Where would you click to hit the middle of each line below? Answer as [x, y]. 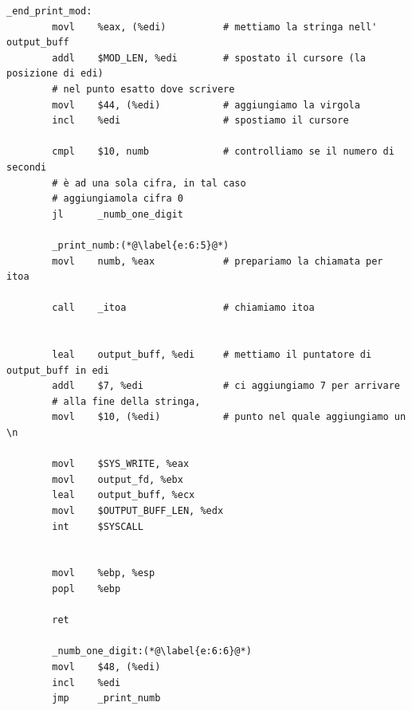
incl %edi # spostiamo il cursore [200, 121]
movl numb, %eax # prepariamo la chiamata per [218, 261]
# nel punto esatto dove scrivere [143, 89]
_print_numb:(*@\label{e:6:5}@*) [141, 245]
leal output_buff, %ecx [124, 495]
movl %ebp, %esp [104, 573]
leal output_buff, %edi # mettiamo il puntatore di [212, 355]
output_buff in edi [58, 370]
